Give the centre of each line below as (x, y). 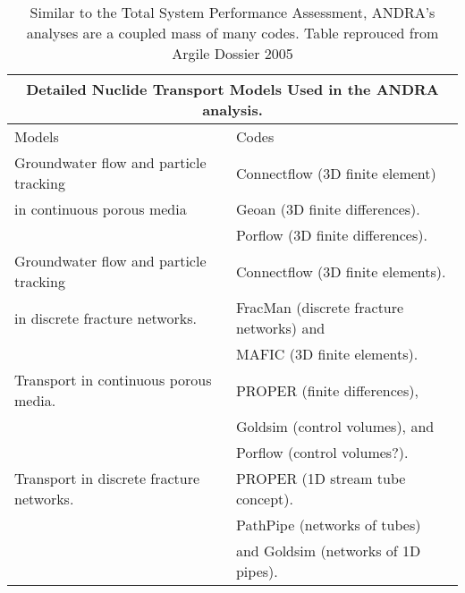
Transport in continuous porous (113, 380)
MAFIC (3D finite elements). (327, 354)
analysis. (232, 110)
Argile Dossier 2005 (232, 53)
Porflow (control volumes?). (322, 452)
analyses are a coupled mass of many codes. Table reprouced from (232, 33)
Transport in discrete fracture (107, 478)
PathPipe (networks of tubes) (328, 525)
